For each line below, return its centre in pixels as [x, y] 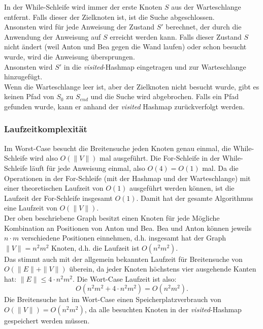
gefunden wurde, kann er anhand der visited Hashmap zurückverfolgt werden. [124, 106]
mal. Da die [220, 168]
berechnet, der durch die [204, 27]
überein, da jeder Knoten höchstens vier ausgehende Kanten [163, 269]
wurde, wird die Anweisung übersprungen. [70, 56]
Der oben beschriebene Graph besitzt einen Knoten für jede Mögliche [112, 217]
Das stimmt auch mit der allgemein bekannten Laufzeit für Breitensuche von [123, 259]
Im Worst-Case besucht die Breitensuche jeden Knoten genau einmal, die [118, 148]
